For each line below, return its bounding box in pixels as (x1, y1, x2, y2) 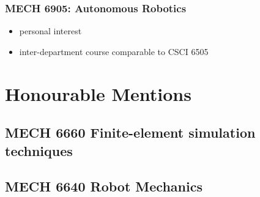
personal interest (19, 24, 82, 37)
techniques (5, 141, 73, 160)
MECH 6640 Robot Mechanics (5, 177, 202, 196)
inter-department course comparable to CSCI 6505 (19, 45, 209, 58)
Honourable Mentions (5, 81, 191, 106)
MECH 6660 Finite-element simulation (5, 123, 256, 142)
